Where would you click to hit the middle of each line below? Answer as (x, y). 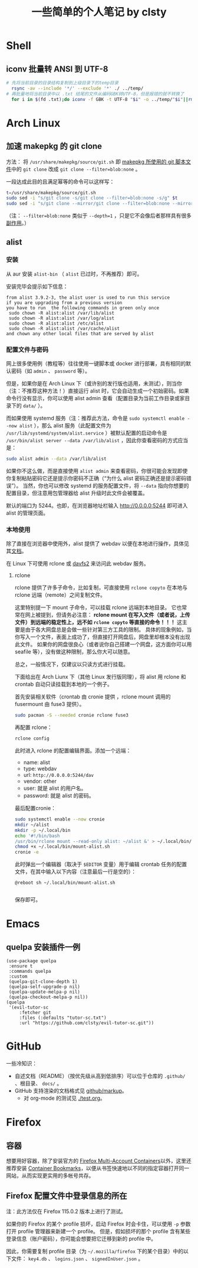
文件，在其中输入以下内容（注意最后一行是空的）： (75, 872)
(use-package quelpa (32, 961)
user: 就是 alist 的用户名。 (55, 788)
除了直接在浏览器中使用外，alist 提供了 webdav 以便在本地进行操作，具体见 (98, 544)
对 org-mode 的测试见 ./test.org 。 (64, 1098)
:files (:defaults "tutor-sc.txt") (63, 1018)
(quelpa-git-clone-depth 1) (43, 982)
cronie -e (27, 852)
